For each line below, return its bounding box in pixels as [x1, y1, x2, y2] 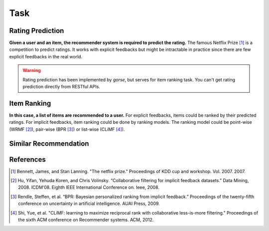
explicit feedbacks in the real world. [9, 53, 83, 59]
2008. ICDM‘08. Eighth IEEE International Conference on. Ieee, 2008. [18, 185, 159, 191]
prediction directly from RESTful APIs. [22, 84, 101, 90]
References [9, 155, 46, 164]
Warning [22, 67, 41, 73]
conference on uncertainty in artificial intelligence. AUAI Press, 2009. [18, 201, 160, 207]
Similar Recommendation [9, 139, 89, 148]
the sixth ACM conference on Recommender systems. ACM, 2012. [18, 217, 154, 223]
